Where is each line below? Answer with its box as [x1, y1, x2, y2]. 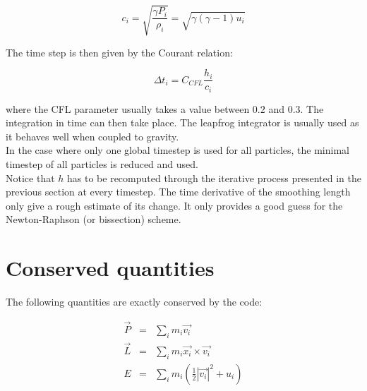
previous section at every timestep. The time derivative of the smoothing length [6, 184, 351, 199]
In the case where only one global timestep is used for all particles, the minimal [6, 143, 349, 157]
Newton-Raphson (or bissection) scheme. [6, 212, 181, 227]
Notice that [6, 170, 55, 185]
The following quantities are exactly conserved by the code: [6, 294, 263, 309]
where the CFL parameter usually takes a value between [6, 101, 250, 116]
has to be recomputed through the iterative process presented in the [67, 170, 362, 185]
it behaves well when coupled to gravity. [6, 128, 179, 143]
